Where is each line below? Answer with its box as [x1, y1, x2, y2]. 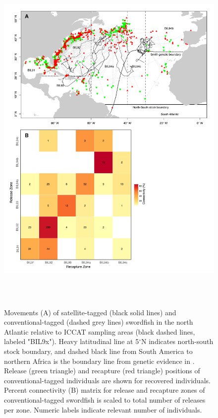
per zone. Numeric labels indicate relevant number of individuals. [4, 404, 202, 415]
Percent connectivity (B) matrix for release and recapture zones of [4, 385, 205, 395]
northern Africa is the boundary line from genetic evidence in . [4, 355, 195, 366]
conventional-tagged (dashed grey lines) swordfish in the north [4, 317, 193, 327]
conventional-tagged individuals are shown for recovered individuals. [4, 375, 211, 385]
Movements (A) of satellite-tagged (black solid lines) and [4, 307, 176, 317]
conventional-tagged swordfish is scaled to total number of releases [4, 394, 206, 405]
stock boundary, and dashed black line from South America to [4, 346, 193, 356]
